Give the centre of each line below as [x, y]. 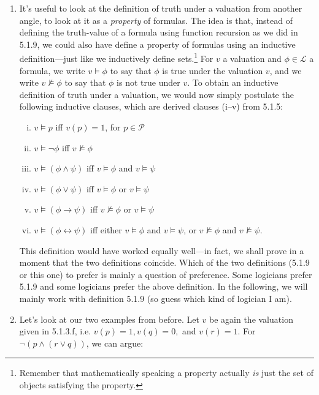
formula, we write [52, 70]
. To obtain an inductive [233, 82]
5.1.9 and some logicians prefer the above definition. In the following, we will [163, 286]
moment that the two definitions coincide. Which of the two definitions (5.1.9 [164, 262]
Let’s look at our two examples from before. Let [109, 319]
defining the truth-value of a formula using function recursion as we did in [159, 32]
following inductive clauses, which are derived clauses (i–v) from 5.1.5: [151, 106]
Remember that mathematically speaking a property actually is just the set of [166, 373]
